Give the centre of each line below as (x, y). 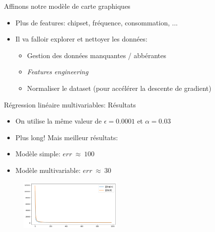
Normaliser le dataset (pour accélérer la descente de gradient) (119, 88)
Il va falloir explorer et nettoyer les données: (81, 39)
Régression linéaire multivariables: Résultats (70, 104)
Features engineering (58, 72)
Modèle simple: (38, 154)
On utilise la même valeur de (59, 121)
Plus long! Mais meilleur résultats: (67, 137)
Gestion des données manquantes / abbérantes (97, 55)
